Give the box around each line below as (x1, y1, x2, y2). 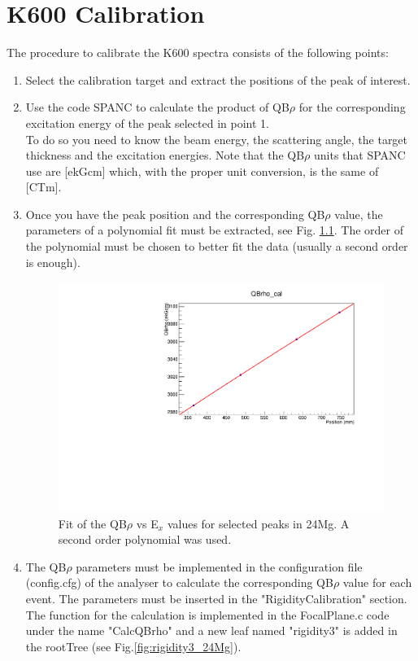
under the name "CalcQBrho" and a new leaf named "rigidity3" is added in (25, 622, 398, 639)
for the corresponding (298, 98, 406, 116)
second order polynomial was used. (58, 531, 232, 548)
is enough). (25, 253, 81, 270)
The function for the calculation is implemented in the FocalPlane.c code (25, 606, 390, 623)
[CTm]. (25, 178, 62, 195)
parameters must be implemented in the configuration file (76, 558, 363, 575)
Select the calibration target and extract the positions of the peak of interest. (25, 71, 411, 88)
